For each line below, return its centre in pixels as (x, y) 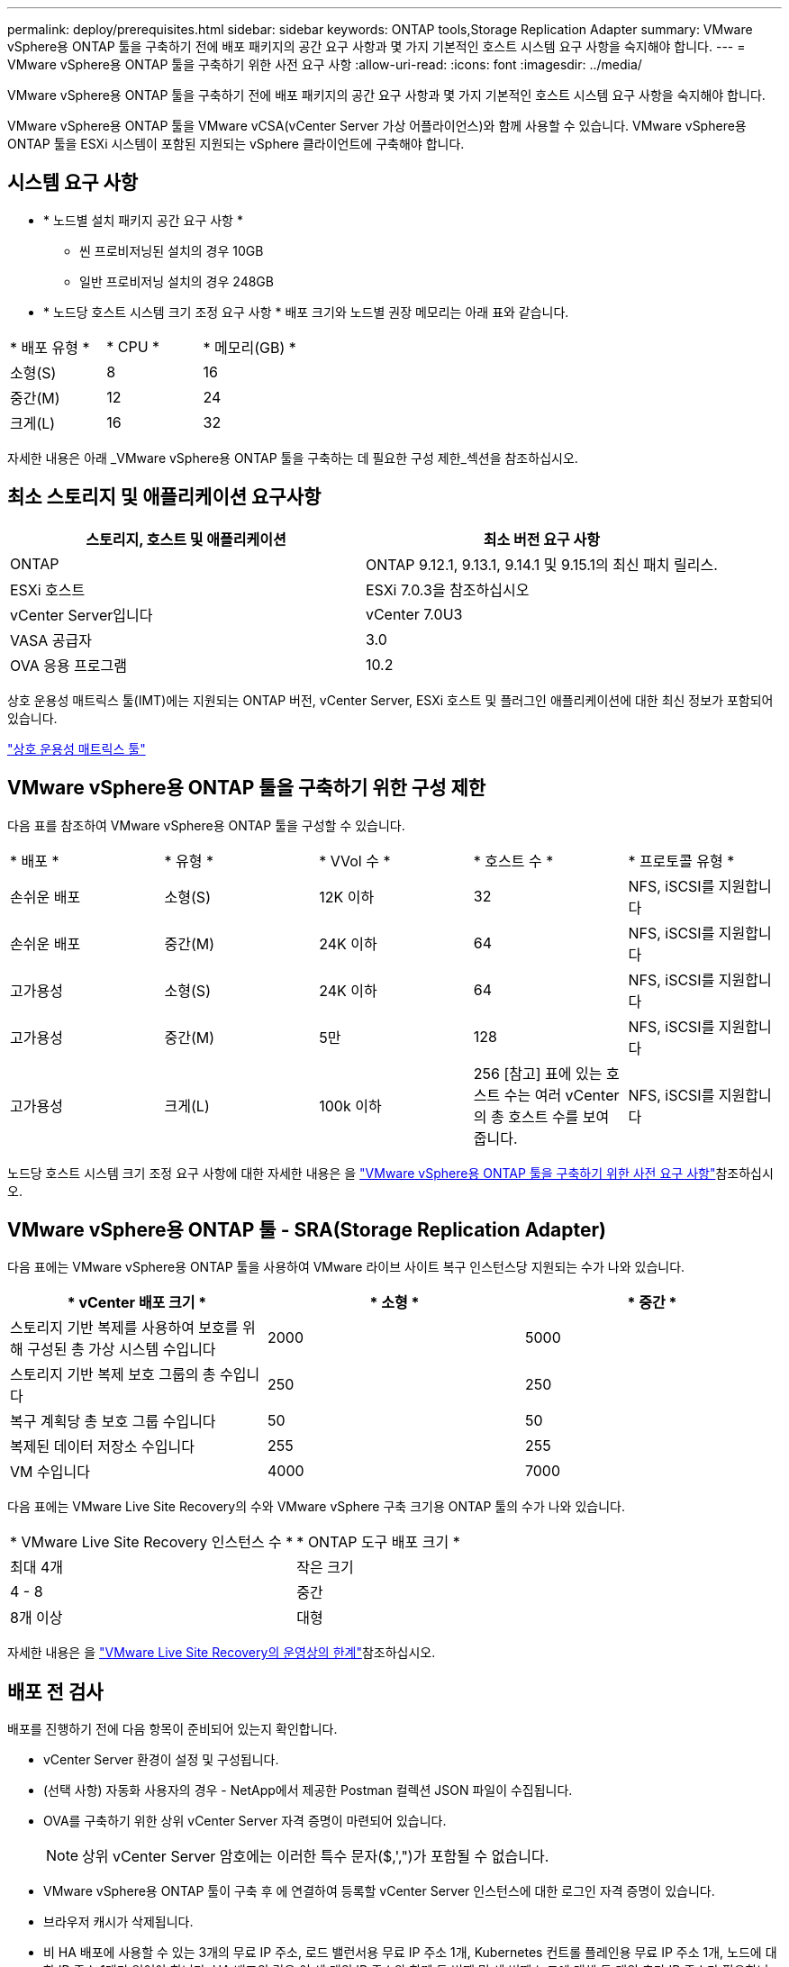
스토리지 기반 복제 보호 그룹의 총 (113, 1375)
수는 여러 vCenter (562, 1095)
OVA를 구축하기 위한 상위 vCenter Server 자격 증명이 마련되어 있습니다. (245, 1821)
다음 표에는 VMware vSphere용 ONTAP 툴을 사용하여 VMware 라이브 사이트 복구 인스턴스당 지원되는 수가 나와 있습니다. (346, 1267)
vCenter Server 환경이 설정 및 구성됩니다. (161, 1760)
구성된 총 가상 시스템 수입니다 (122, 1350)
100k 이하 (350, 1106)
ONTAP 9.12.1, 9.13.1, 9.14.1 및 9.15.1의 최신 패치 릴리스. (541, 564)
